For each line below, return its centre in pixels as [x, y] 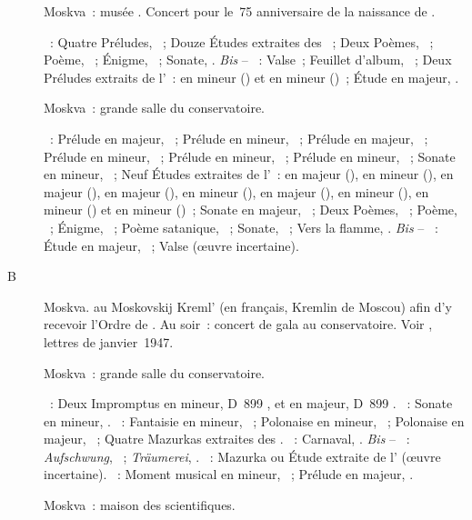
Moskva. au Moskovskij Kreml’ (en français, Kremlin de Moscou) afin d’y [248, 306]
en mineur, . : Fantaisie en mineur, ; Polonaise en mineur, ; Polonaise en [254, 420]
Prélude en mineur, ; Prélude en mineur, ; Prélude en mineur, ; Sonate [250, 156]
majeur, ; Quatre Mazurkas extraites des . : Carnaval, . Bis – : [227, 439]
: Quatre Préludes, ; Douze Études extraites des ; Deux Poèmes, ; [241, 41]
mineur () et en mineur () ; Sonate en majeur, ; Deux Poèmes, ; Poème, [251, 210]
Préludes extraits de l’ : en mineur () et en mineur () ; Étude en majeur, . [251, 77]
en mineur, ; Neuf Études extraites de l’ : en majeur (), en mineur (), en [249, 174]
